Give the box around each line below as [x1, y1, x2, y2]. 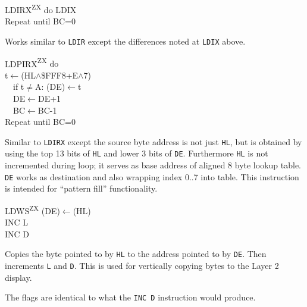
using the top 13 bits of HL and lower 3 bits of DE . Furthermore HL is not [5, 147, 268, 159]
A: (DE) [35, 80, 65, 93]
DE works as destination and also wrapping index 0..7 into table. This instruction [5, 170, 299, 183]
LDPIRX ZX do [5, 55, 59, 70]
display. [5, 271, 32, 283]
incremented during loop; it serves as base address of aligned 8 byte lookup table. [5, 159, 302, 171]
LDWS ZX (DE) [5, 202, 60, 217]
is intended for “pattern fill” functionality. [5, 182, 158, 195]
